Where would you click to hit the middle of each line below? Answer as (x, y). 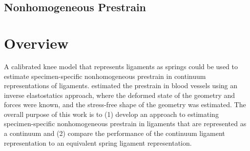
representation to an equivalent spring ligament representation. (98, 142)
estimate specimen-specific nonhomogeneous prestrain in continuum (105, 76)
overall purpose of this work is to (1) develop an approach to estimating (111, 114)
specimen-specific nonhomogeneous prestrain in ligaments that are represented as (125, 123)
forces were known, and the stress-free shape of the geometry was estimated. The (125, 104)
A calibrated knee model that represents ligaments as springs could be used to (121, 66)
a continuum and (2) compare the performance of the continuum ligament (115, 133)
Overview (36, 43)
